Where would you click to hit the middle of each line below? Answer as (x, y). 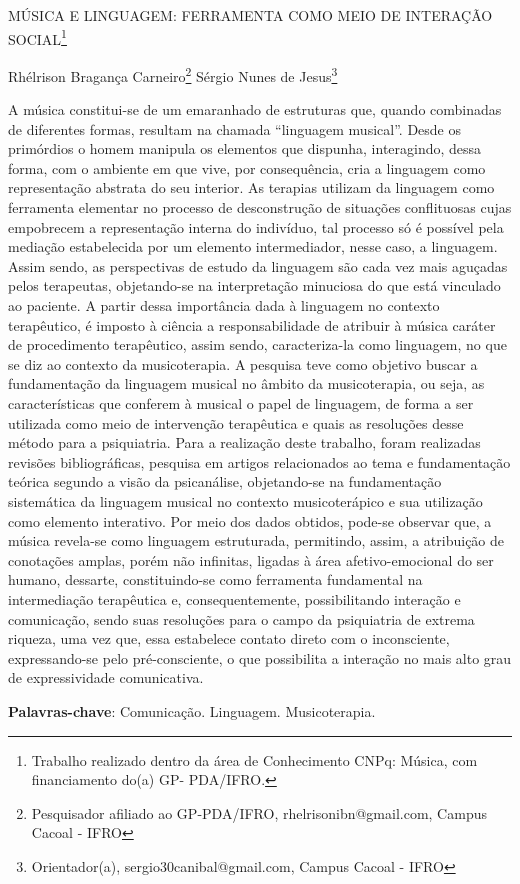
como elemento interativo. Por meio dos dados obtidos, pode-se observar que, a (250, 520)
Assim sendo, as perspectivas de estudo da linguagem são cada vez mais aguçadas (258, 265)
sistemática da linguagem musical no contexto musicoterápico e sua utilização (245, 500)
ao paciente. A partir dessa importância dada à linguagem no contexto (224, 305)
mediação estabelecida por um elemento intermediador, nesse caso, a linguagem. (253, 246)
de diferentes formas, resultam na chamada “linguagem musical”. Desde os (234, 128)
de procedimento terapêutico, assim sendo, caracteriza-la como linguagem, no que (257, 344)
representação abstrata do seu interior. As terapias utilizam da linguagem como (251, 187)
